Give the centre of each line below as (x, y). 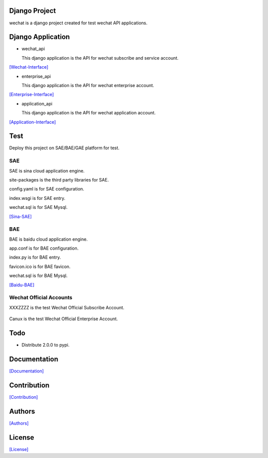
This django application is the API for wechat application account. (89, 113)
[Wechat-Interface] (29, 67)
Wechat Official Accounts (41, 297)
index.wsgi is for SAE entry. (37, 198)
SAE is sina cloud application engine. (47, 171)
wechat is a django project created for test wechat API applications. (78, 23)
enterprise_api (36, 76)
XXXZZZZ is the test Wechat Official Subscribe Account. (67, 307)
